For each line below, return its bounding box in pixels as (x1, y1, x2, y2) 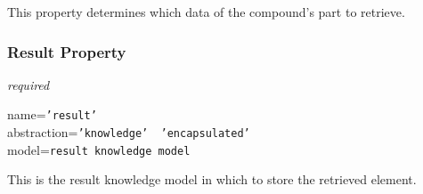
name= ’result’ (7, 105, 97, 124)
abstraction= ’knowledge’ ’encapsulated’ (7, 123, 250, 141)
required (7, 75, 50, 93)
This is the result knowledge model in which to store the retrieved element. (7, 170, 417, 189)
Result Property (7, 40, 126, 62)
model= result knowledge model (7, 140, 191, 158)
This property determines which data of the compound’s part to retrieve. (7, 3, 405, 20)
